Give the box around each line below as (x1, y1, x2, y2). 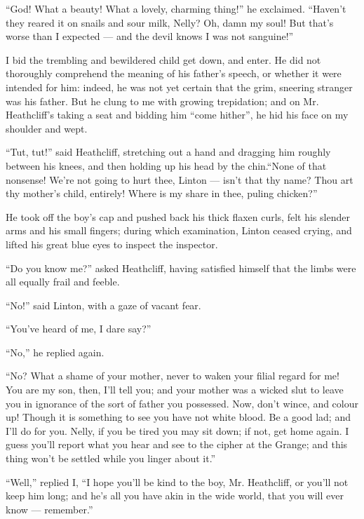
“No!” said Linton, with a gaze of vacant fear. (6, 297, 201, 312)
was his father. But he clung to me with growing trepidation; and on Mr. (6, 93, 319, 108)
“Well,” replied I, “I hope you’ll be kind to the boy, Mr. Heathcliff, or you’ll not (6, 474, 349, 489)
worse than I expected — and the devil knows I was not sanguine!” (6, 29, 294, 43)
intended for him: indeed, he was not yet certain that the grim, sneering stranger (6, 79, 353, 94)
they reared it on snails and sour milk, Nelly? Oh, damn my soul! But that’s (6, 15, 334, 29)
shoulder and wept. (6, 121, 88, 135)
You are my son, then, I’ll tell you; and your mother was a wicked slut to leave (6, 382, 344, 397)
